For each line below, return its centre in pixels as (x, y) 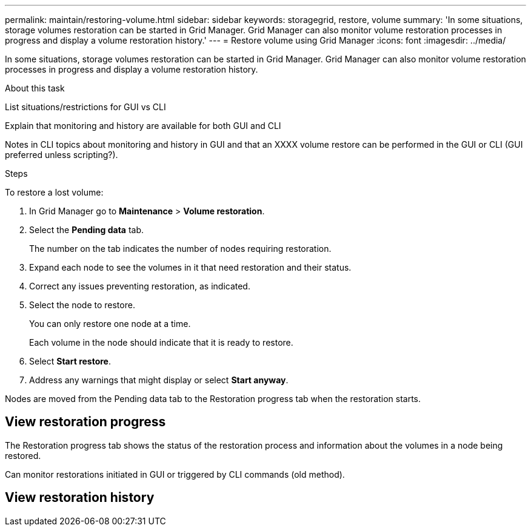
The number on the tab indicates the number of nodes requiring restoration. (180, 249)
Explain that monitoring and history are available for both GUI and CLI (143, 126)
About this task (35, 88)
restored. (23, 455)
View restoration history (80, 498)
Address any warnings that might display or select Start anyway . (159, 380)
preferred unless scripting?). (62, 155)
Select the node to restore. (82, 305)
